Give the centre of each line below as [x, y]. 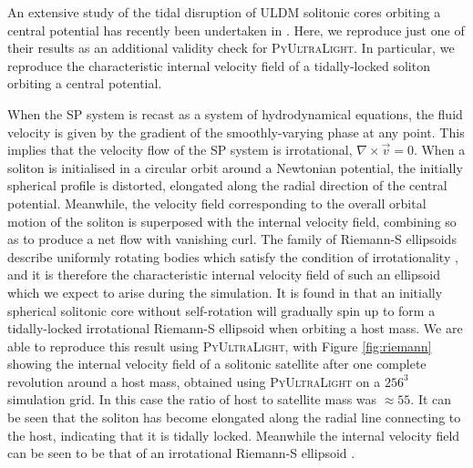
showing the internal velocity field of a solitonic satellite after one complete [217, 364]
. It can [431, 399]
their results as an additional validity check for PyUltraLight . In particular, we [231, 48]
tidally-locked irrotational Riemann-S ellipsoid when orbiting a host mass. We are [235, 328]
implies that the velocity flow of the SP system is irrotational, [180, 150]
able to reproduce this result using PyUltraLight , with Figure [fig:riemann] [220, 346]
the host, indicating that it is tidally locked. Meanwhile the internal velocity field [234, 435]
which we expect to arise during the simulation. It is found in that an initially [225, 292]
